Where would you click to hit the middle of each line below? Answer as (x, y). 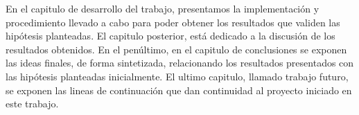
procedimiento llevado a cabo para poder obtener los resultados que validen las (173, 22)
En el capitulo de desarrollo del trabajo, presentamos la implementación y (163, 8)
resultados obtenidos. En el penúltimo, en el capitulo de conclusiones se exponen (176, 49)
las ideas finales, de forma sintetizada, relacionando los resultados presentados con (180, 63)
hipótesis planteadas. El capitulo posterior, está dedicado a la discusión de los (170, 36)
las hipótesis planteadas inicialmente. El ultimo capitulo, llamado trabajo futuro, (177, 76)
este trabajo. (32, 104)
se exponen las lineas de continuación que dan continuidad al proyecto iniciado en (179, 90)
